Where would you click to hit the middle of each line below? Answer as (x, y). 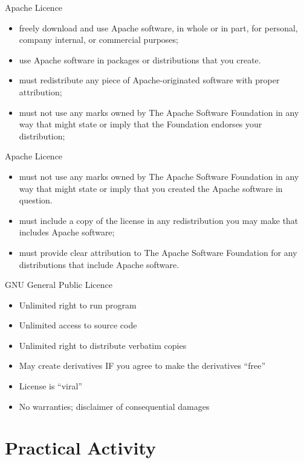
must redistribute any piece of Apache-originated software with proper (149, 80)
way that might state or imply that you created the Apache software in (151, 188)
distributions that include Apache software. (99, 264)
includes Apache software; (67, 232)
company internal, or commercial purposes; (99, 40)
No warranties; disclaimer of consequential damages (114, 406)
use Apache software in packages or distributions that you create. (140, 59)
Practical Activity (81, 448)
